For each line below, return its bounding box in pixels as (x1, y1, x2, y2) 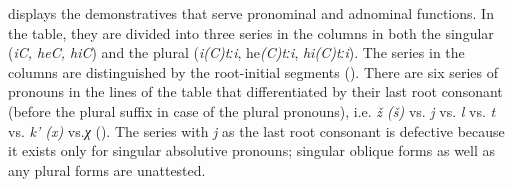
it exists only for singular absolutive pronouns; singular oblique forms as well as (8, 140, 496, 161)
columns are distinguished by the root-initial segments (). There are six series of (8, 61, 498, 82)
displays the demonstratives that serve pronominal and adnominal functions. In (8, 3, 494, 23)
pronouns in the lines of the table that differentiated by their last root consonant (8, 81, 503, 102)
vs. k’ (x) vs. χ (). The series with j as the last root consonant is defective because (8, 120, 505, 141)
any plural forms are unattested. (8, 159, 206, 180)
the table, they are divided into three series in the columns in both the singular (8, 22, 494, 43)
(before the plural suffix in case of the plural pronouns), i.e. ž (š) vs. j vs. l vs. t (8, 100, 496, 121)
